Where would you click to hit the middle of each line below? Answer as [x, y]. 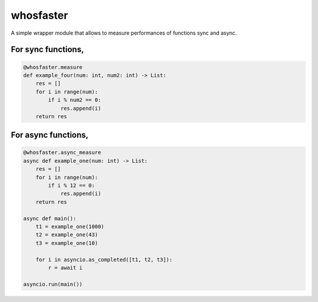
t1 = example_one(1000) [70, 226]
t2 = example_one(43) [67, 235]
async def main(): [50, 218]
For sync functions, [47, 50]
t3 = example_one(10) [67, 243]
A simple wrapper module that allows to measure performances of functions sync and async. [124, 33]
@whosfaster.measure [53, 67]
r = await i [65, 268]
